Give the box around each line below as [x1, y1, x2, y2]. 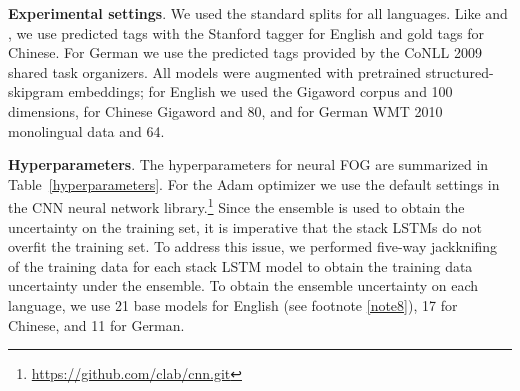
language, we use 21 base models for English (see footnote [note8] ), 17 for [8, 294, 458, 315]
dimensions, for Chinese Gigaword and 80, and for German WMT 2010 [8, 100, 443, 121]
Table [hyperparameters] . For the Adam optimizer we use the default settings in [8, 173, 500, 194]
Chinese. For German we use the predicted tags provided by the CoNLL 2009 [8, 42, 482, 63]
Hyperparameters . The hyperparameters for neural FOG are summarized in [8, 154, 489, 175]
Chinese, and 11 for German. [8, 314, 185, 335]
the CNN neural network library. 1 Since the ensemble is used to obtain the [8, 194, 465, 217]
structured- [425, 61, 494, 82]
